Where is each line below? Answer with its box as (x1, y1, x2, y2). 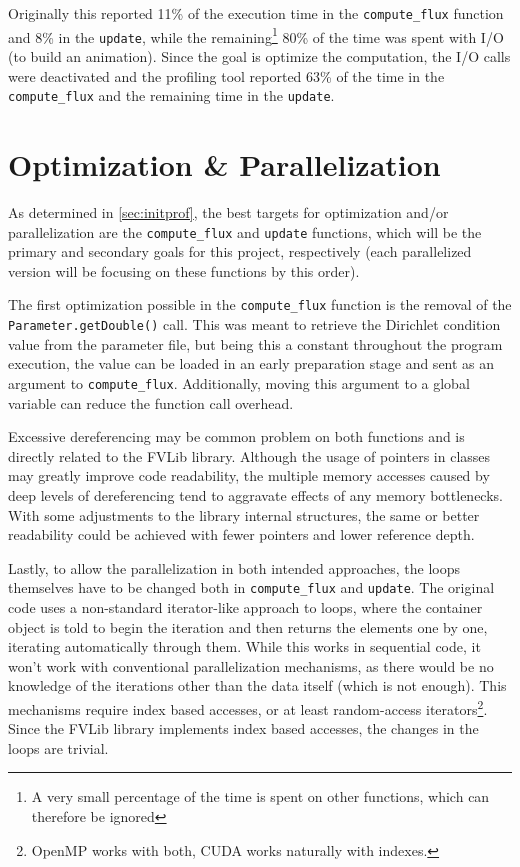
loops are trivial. (8, 737, 109, 758)
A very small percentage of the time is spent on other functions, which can (31, 786, 490, 807)
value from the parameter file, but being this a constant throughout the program (8, 333, 503, 354)
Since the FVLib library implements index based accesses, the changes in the (8, 718, 479, 739)
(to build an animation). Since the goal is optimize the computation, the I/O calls (8, 45, 511, 66)
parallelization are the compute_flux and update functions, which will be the (8, 221, 482, 242)
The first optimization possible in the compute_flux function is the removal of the (8, 294, 512, 315)
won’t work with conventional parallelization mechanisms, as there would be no (8, 655, 494, 676)
